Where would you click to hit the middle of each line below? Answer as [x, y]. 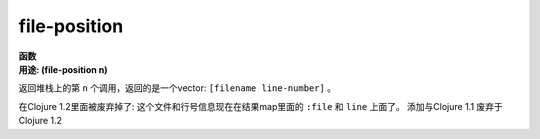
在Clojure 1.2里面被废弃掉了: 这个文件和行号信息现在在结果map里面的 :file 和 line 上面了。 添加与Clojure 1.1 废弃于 [261, 106]
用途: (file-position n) [63, 69]
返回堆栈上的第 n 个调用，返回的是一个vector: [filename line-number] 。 [177, 88]
